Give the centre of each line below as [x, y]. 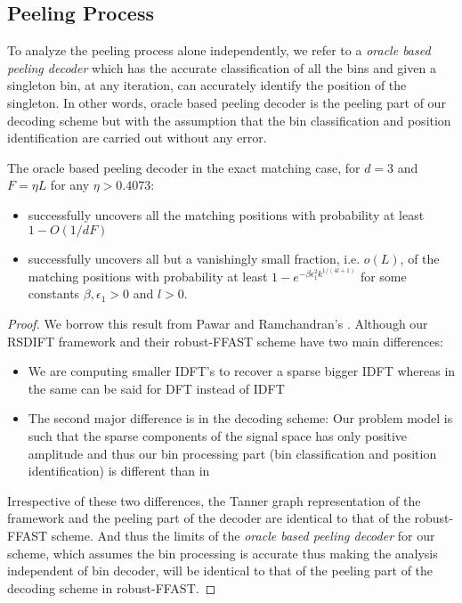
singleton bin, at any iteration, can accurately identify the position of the [207, 85]
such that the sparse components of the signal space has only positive [218, 435]
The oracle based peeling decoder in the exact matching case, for [184, 167]
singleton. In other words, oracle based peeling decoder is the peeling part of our [227, 102]
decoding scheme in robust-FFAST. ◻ [112, 587]
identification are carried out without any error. [137, 138]
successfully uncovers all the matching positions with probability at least [226, 214]
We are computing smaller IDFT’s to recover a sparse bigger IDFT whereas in [242, 371]
